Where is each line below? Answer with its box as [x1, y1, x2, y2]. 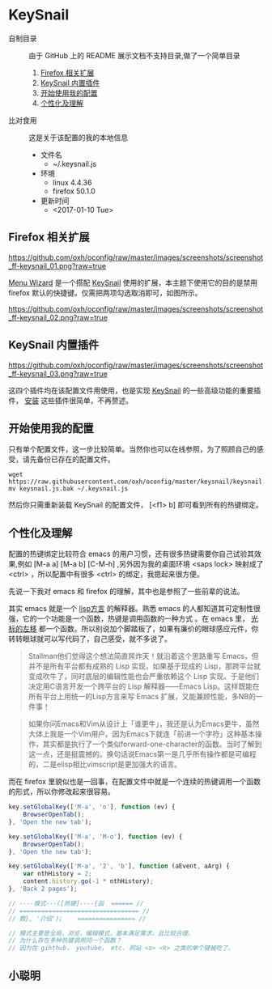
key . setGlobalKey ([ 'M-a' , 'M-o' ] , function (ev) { [8, 832, 183, 841]
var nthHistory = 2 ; [23, 870, 92, 878]
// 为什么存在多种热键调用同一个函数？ [8, 936, 122, 944]
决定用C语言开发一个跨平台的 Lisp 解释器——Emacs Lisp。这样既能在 [28, 681, 261, 691]
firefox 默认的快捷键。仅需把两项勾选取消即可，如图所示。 [8, 287, 202, 297]
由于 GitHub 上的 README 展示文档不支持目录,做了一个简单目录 [28, 50, 240, 60]
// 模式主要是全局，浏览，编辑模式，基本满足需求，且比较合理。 [8, 929, 194, 937]
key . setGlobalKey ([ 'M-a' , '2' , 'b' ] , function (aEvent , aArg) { [8, 862, 230, 871]
